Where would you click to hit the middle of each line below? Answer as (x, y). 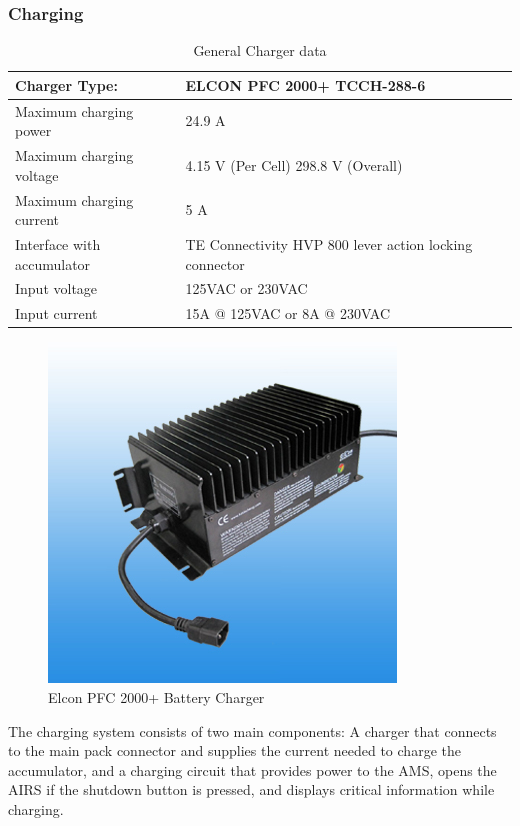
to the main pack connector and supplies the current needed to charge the (234, 750)
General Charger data (260, 50)
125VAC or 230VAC (246, 288)
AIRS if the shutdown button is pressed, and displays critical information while (251, 789)
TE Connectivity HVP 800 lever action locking (329, 243)
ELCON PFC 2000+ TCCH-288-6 (305, 84)
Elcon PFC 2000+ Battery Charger (156, 696)
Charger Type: (66, 84)
